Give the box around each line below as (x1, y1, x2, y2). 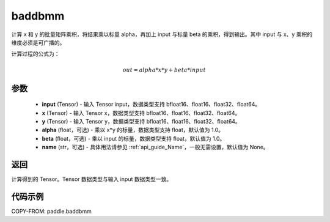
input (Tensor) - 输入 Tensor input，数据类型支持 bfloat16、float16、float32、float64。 (42, 101, 261, 108)
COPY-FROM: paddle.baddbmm (11, 207, 92, 215)
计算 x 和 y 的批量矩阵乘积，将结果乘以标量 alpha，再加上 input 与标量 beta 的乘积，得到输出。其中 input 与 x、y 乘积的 (11, 31, 313, 38)
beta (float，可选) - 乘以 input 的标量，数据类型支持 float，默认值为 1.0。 (42, 135, 226, 142)
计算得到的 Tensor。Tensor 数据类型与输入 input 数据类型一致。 (11, 175, 172, 183)
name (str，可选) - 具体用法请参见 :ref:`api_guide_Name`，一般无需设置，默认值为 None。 (42, 144, 269, 151)
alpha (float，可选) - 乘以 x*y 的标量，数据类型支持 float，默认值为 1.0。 (42, 126, 224, 134)
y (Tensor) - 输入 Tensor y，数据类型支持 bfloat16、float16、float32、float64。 (42, 117, 241, 125)
